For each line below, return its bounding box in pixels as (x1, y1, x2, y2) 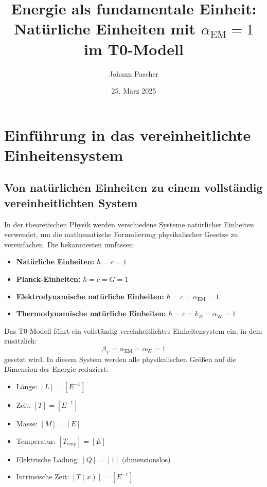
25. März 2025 (111, 85, 156, 96)
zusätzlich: (4, 335, 37, 346)
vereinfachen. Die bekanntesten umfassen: (4, 239, 135, 249)
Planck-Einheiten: (16, 274, 81, 284)
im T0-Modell (84, 38, 184, 59)
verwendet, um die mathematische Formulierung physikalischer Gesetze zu (4, 229, 238, 240)
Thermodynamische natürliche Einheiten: (16, 308, 166, 319)
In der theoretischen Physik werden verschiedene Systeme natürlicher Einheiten (4, 219, 254, 229)
